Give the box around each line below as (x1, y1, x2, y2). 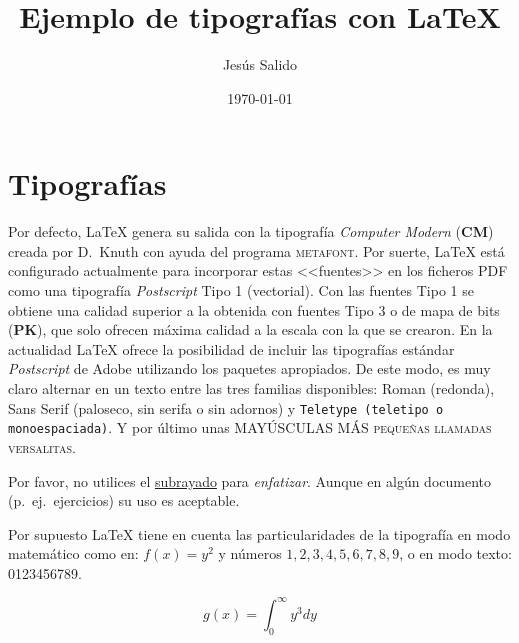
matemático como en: (8, 543, 139, 564)
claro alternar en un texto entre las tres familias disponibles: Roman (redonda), (8, 378, 495, 398)
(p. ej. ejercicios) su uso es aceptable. (8, 490, 240, 511)
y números (218, 543, 282, 564)
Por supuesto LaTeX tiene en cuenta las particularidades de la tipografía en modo (8, 523, 511, 544)
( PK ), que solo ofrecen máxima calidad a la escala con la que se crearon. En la (8, 319, 493, 340)
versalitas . (8, 436, 76, 457)
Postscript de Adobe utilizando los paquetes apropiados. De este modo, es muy (8, 358, 491, 379)
